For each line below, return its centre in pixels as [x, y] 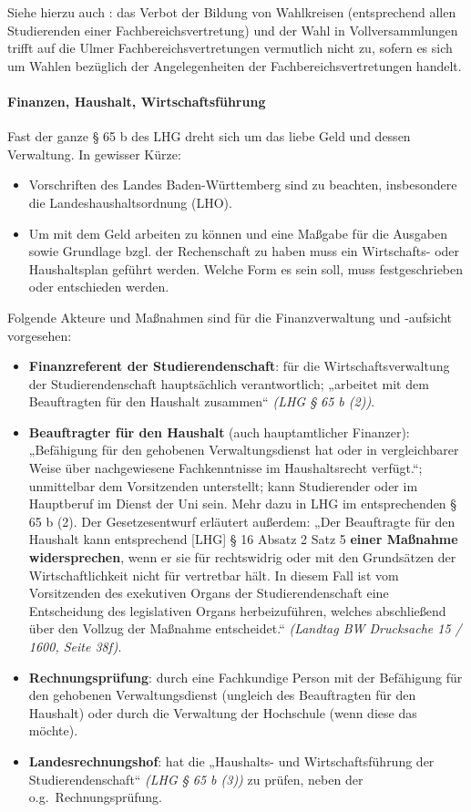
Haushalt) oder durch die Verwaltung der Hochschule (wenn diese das [223, 712]
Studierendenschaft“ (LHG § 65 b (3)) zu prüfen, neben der [196, 779]
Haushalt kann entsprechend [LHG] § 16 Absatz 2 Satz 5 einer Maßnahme [243, 539]
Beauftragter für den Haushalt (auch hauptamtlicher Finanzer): [219, 432]
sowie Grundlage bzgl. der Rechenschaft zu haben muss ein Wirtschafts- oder [244, 251]
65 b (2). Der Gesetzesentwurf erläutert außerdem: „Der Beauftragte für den [242, 521]
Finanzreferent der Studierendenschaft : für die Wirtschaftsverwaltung [239, 366]
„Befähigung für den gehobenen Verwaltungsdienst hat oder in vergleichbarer [244, 450]
